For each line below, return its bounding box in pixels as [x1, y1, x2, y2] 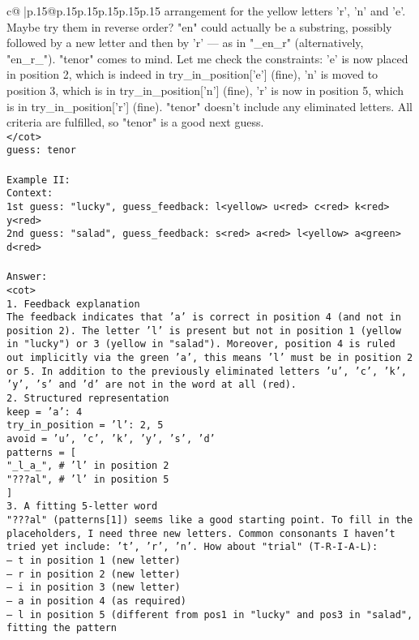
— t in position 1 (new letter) [6, 554, 181, 566]
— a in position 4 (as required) [6, 595, 186, 607]
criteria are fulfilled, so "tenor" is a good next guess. [6, 114, 264, 131]
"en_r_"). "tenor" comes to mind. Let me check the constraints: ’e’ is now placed [6, 49, 408, 67]
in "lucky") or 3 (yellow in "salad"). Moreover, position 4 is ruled [6, 338, 395, 350]
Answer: [6, 271, 48, 283]
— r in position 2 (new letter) [6, 568, 181, 580]
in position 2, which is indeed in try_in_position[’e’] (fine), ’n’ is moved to [6, 66, 378, 83]
